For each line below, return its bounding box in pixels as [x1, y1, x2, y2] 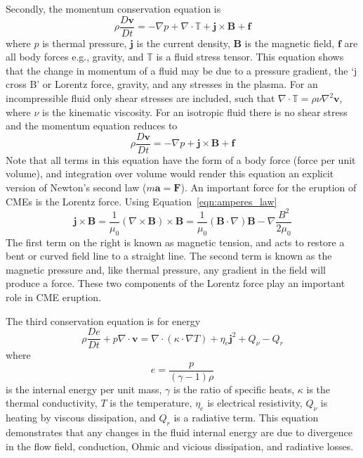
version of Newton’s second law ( [6, 180, 147, 195]
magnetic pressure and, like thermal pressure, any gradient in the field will [6, 262, 326, 276]
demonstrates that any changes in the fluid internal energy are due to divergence [6, 425, 352, 440]
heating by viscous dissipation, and [6, 410, 156, 425]
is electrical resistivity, [207, 395, 303, 410]
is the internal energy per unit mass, [6, 381, 162, 396]
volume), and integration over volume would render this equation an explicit [6, 166, 334, 181]
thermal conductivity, [6, 395, 98, 410]
